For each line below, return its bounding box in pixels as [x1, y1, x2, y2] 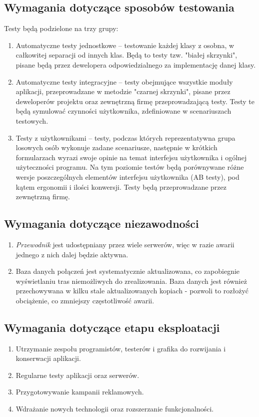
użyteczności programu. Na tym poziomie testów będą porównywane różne [15, 162, 244, 172]
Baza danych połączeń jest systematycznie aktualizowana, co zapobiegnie [15, 266, 240, 276]
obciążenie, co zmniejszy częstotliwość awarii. [15, 295, 154, 305]
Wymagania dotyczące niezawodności [4, 216, 199, 231]
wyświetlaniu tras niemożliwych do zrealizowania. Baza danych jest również [15, 275, 247, 286]
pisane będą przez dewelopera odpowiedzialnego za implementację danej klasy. [15, 59, 256, 70]
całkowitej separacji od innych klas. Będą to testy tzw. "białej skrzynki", [15, 50, 237, 60]
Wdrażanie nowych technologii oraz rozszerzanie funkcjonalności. [15, 403, 214, 414]
